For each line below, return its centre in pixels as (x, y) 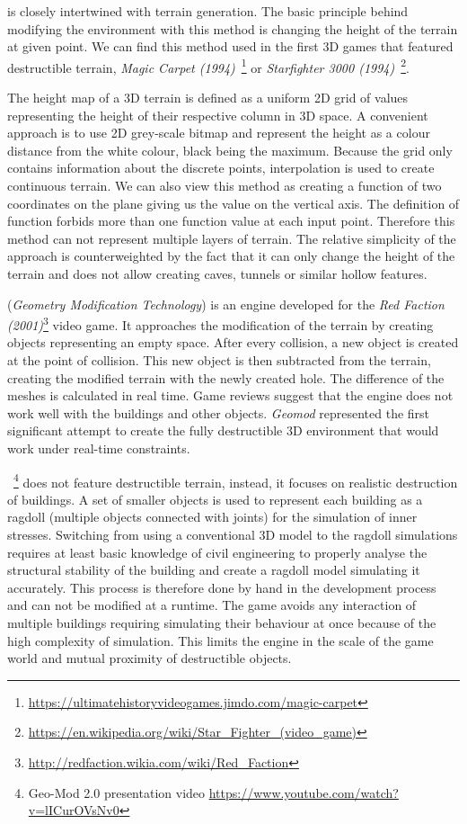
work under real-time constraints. (99, 448)
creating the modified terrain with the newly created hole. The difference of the (226, 377)
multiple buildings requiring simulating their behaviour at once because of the (222, 622)
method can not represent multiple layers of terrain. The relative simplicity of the (232, 238)
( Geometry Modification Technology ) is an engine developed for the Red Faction (226, 304)
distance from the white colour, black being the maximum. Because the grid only (230, 150)
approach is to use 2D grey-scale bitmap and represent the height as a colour (219, 133)
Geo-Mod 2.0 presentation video (117, 792)
